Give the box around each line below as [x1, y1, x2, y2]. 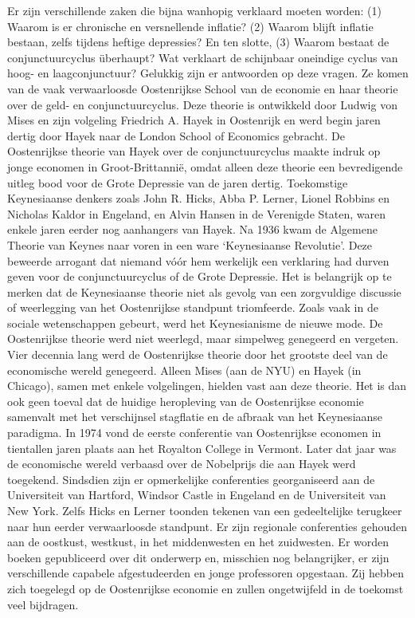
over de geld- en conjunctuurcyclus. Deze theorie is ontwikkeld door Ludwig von [7, 96, 397, 112]
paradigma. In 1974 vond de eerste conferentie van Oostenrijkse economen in [7, 424, 382, 441]
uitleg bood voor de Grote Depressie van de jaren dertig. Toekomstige [7, 174, 348, 191]
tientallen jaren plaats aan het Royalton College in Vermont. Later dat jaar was [7, 439, 397, 456]
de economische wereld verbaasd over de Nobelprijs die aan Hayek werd [7, 455, 356, 472]
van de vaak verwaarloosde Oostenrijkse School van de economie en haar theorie [7, 80, 398, 96]
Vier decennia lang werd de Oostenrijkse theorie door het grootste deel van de [7, 346, 388, 363]
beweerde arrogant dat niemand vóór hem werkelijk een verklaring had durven [7, 252, 390, 269]
